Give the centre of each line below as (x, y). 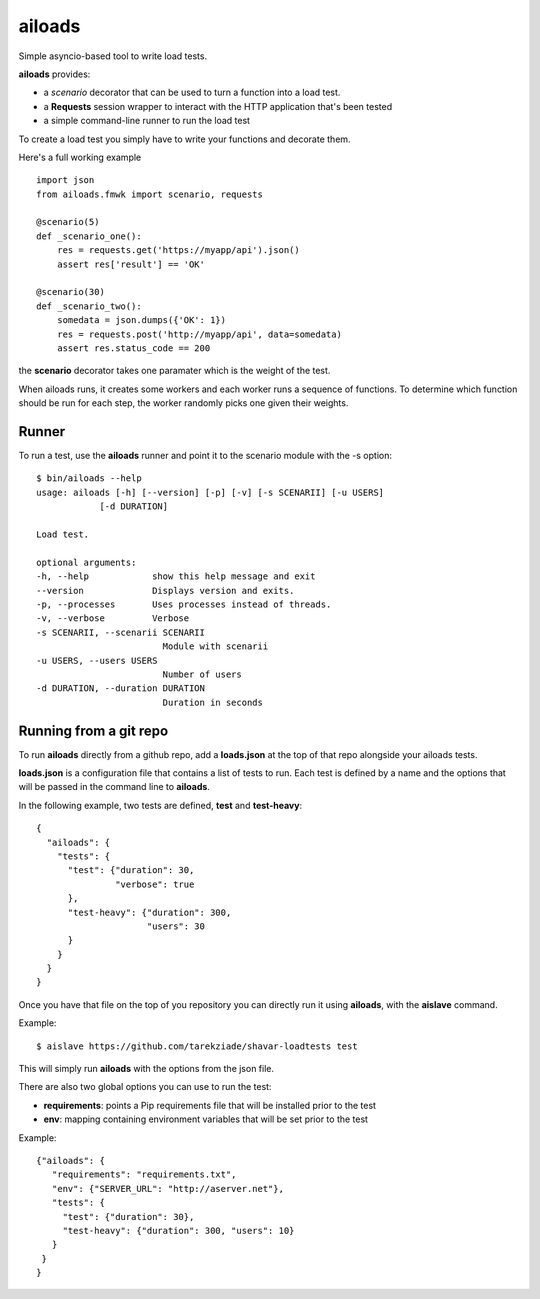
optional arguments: (86, 562)
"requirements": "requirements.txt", (144, 1174)
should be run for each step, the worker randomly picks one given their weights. (183, 403)
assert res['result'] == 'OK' (130, 264)
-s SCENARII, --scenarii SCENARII (120, 632)
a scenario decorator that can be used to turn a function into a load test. (192, 92)
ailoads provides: (54, 74)
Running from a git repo (93, 730)
